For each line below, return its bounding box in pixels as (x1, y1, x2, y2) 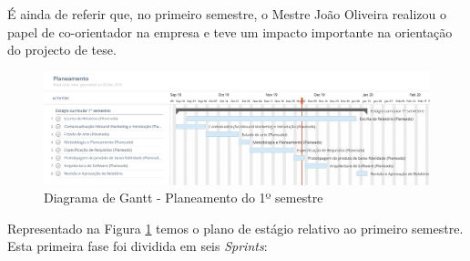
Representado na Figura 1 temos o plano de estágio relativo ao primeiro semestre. (7, 218, 464, 237)
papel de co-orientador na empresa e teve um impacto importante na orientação (7, 22, 453, 41)
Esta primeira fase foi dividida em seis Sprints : (7, 236, 268, 256)
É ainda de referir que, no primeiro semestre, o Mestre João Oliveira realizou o (7, 5, 447, 23)
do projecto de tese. (7, 40, 117, 59)
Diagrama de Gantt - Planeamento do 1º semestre (44, 188, 323, 207)
